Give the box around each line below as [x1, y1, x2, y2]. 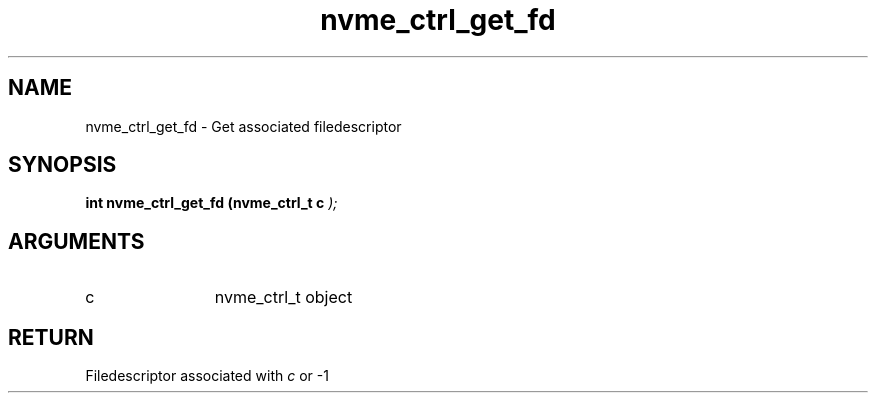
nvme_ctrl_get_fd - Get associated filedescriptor [85, 117, 402, 135]
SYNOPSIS [8, 152, 117, 178]
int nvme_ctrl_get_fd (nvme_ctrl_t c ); [85, 194, 338, 212]
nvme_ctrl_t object [214, 287, 353, 308]
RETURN [8, 324, 94, 350]
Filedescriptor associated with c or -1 [85, 367, 329, 385]
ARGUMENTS [8, 228, 145, 254]
